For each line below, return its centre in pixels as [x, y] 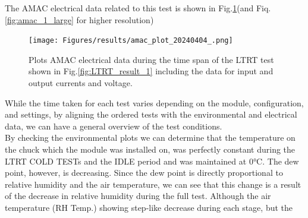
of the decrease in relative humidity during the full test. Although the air [138, 196]
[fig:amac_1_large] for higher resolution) [79, 19]
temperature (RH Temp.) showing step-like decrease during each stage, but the [149, 207]
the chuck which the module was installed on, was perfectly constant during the [150, 149]
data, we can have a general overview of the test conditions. [114, 126]
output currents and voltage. [81, 83]
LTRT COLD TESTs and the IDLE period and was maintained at [126, 161]
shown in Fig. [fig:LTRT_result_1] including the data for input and [151, 71]
